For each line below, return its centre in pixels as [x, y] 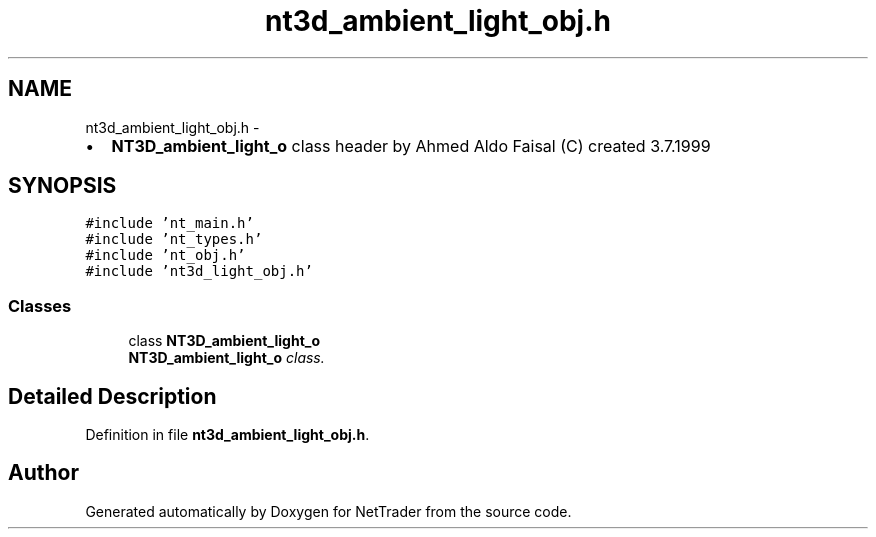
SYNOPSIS [62, 186]
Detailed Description [112, 396]
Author [43, 473]
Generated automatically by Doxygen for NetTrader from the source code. [328, 511]
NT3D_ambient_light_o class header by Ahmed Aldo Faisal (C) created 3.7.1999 [411, 145]
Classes [40, 305]
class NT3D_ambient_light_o [224, 341]
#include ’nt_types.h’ [174, 239]
